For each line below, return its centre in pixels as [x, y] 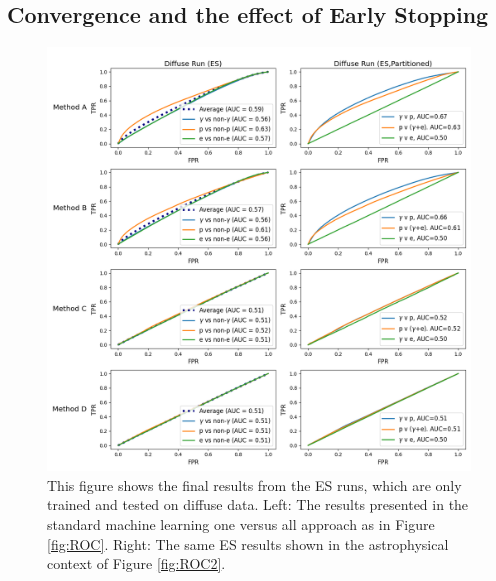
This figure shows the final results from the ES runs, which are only [254, 484]
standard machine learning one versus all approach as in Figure [241, 523]
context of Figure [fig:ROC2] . [136, 563]
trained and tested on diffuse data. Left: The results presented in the [258, 504]
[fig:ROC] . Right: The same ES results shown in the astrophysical [248, 543]
